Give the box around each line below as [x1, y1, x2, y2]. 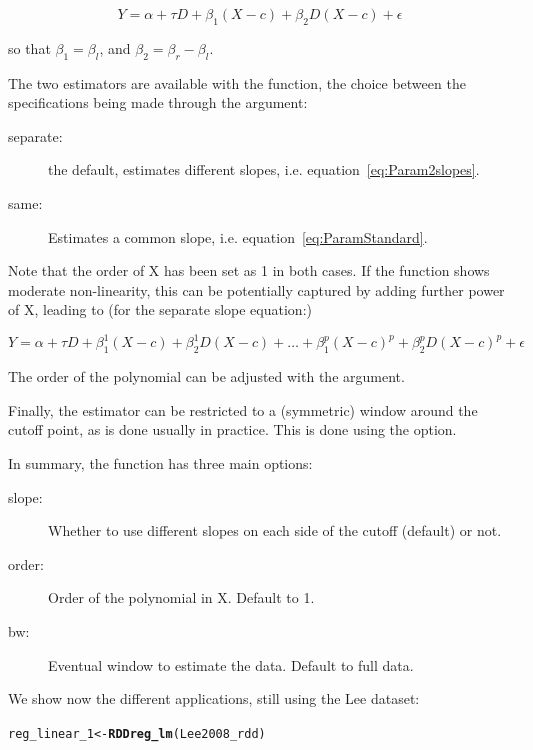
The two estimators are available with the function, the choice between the [8, 72, 466, 93]
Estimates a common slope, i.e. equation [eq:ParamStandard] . [48, 226, 428, 247]
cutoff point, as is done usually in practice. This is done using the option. [8, 419, 457, 440]
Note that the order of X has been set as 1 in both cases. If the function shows [8, 260, 490, 281]
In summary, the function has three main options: [8, 453, 313, 474]
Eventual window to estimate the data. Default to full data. [48, 654, 414, 675]
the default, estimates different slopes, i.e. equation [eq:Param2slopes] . [48, 159, 480, 180]
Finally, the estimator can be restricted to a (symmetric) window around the [8, 399, 478, 420]
